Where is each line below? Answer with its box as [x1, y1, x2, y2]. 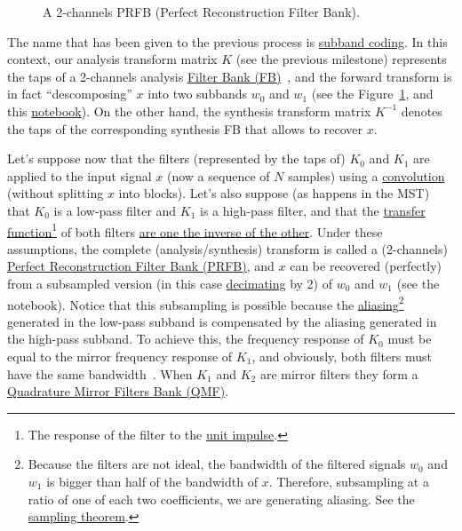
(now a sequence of [167, 166, 270, 185]
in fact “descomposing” [7, 84, 132, 103]
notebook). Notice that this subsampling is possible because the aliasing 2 [7, 292, 404, 313]
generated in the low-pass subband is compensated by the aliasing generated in [7, 312, 437, 330]
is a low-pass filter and [53, 201, 177, 219]
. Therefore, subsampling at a [268, 472, 429, 490]
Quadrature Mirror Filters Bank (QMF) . [7, 382, 229, 400]
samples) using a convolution [288, 166, 445, 185]
